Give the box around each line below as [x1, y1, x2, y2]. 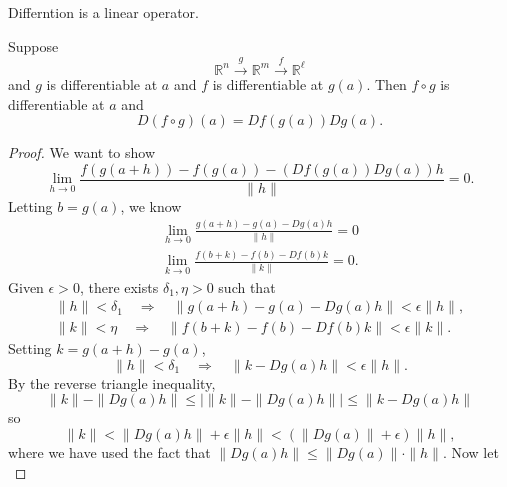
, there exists [79, 276, 159, 297]
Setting [8, 338, 52, 359]
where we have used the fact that [8, 441, 211, 462]
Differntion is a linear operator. [8, 2, 200, 22]
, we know [120, 195, 182, 216]
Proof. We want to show [8, 142, 156, 163]
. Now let [442, 441, 499, 462]
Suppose [8, 35, 59, 56]
